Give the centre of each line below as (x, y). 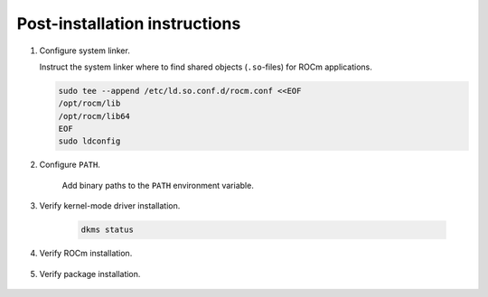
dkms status (108, 230)
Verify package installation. (90, 274)
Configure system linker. (84, 51)
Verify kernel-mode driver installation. (110, 206)
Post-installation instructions (129, 23)
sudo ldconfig (89, 141)
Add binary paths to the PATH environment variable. (158, 185)
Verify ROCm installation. (86, 254)
